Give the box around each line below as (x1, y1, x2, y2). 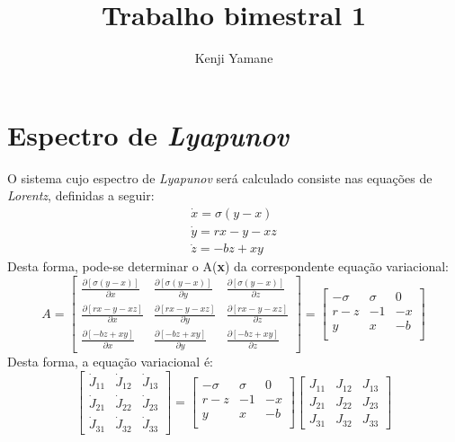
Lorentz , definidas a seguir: (7, 186, 155, 205)
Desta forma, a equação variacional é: (7, 352, 213, 371)
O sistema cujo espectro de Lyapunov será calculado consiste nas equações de (7, 168, 433, 187)
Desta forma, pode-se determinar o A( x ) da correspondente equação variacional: (7, 257, 449, 276)
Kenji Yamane (194, 49, 273, 67)
